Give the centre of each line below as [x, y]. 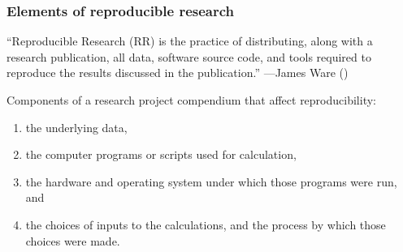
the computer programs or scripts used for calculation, [161, 154]
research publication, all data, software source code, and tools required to [189, 56]
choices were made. [73, 240]
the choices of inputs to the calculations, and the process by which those [206, 224]
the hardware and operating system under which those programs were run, [211, 181]
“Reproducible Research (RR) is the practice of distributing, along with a [190, 41]
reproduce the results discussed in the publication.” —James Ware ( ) [178, 73]
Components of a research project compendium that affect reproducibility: [191, 100]
